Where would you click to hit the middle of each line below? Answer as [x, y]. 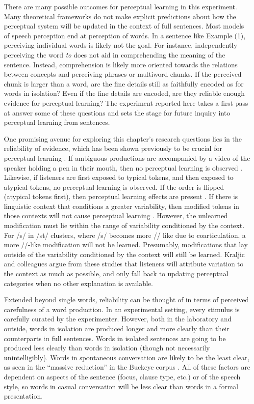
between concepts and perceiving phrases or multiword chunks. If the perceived [123, 74]
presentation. [24, 396]
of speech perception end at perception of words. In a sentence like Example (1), [125, 35]
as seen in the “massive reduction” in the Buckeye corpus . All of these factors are [127, 367]
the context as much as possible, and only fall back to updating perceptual [116, 274]
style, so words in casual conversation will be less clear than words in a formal [121, 386]
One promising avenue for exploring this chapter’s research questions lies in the [123, 138]
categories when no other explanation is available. [78, 283]
